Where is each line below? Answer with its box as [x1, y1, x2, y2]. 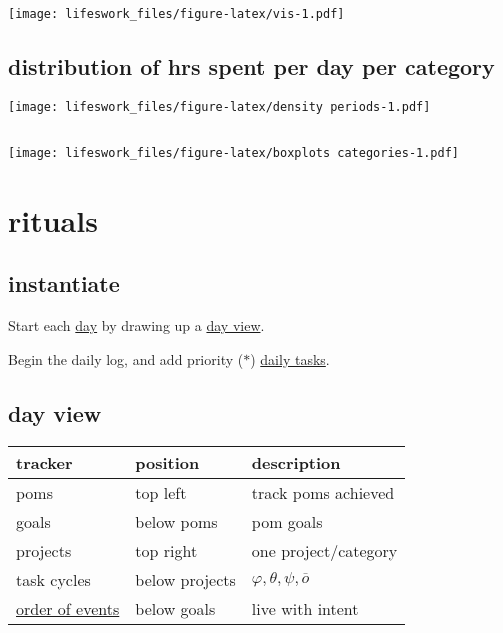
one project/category [251, 538, 398, 562]
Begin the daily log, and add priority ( [8, 348, 244, 369]
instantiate [8, 268, 120, 299]
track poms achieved [251, 480, 395, 504]
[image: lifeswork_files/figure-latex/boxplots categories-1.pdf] [8, 145, 460, 160]
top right [135, 538, 198, 562]
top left [135, 480, 187, 504]
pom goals [251, 509, 323, 533]
